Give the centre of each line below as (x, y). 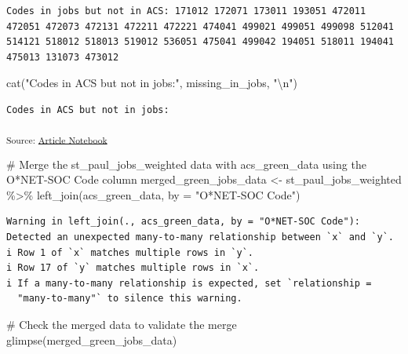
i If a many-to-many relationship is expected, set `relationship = (189, 283)
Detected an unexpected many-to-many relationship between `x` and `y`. (200, 237)
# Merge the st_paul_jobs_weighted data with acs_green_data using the (186, 164)
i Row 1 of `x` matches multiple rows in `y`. (130, 252)
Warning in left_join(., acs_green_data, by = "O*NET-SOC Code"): (184, 222)
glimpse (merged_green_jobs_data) (92, 339)
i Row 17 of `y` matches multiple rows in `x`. (133, 268)
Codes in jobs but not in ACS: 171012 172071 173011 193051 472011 (186, 11)
